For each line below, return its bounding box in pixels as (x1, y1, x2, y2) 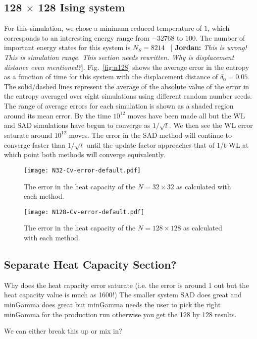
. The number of (196, 32, 245, 43)
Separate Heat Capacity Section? (4, 256, 177, 272)
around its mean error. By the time (4, 110, 111, 120)
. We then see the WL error (169, 120, 253, 130)
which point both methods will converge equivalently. (4, 149, 165, 160)
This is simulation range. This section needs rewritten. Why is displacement (4, 52, 234, 62)
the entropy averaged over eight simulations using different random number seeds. (4, 91, 252, 101)
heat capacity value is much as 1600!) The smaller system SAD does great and (4, 289, 242, 300)
